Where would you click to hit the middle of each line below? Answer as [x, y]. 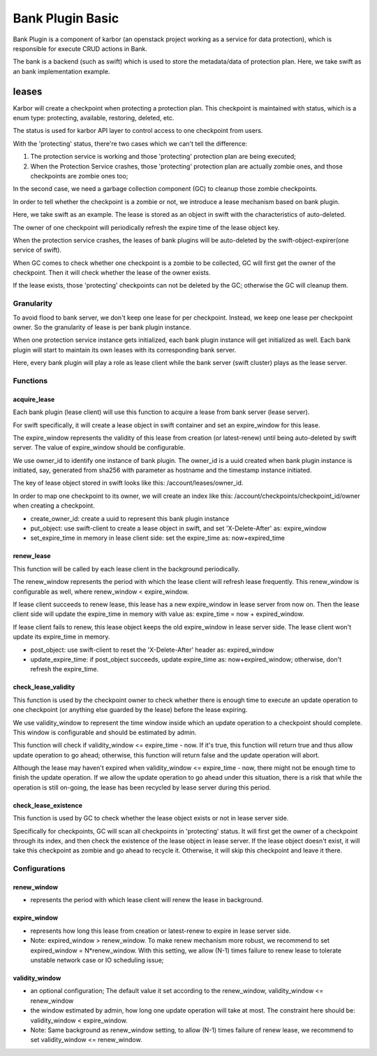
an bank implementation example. [61, 71]
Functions [30, 380]
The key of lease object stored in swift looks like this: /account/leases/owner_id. [128, 483]
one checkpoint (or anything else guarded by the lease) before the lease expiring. [130, 710]
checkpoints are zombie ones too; [79, 176]
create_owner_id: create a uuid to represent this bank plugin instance [130, 518]
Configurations [39, 869]
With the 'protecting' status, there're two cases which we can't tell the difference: [130, 143]
